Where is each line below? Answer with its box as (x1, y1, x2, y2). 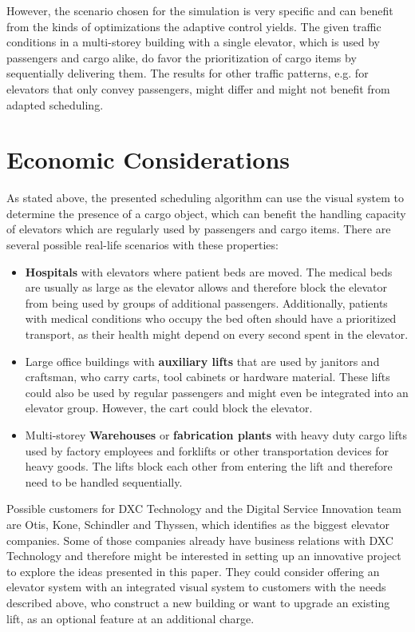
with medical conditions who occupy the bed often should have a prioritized (25, 310, 397, 327)
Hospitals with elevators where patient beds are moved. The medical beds (25, 263, 393, 280)
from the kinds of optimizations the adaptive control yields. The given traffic (6, 18, 381, 34)
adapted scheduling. (6, 96, 104, 113)
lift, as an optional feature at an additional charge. (6, 610, 255, 626)
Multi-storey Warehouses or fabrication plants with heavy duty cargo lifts (25, 427, 407, 443)
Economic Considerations (6, 143, 290, 176)
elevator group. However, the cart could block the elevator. (25, 399, 313, 416)
